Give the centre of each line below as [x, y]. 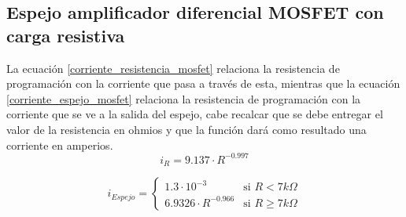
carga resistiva [66, 35]
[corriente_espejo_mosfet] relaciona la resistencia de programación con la [184, 98]
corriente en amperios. [60, 145]
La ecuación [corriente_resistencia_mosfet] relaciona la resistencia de [173, 68]
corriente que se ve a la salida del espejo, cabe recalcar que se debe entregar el [195, 114]
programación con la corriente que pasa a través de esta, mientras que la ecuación [203, 83]
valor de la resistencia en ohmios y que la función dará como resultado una [186, 129]
